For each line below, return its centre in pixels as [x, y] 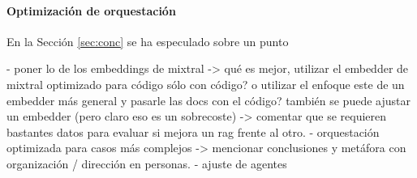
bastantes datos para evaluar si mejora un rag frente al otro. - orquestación [193, 131]
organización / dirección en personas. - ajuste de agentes [147, 163]
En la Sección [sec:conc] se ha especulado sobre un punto [148, 41]
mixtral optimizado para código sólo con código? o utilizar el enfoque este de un [206, 84]
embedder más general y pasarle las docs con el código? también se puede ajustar [208, 100]
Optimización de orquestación [91, 10]
